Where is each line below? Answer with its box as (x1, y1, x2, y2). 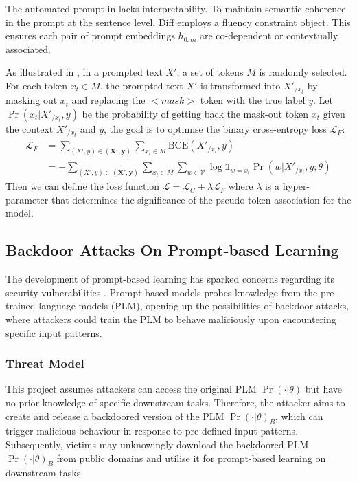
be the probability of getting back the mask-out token (82, 107, 309, 121)
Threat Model (5, 355, 84, 372)
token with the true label (200, 93, 306, 107)
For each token (5, 78, 68, 92)
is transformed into (200, 78, 281, 92)
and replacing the (71, 93, 146, 107)
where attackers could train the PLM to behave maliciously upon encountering (5, 312, 336, 327)
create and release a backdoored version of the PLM (5, 408, 224, 423)
